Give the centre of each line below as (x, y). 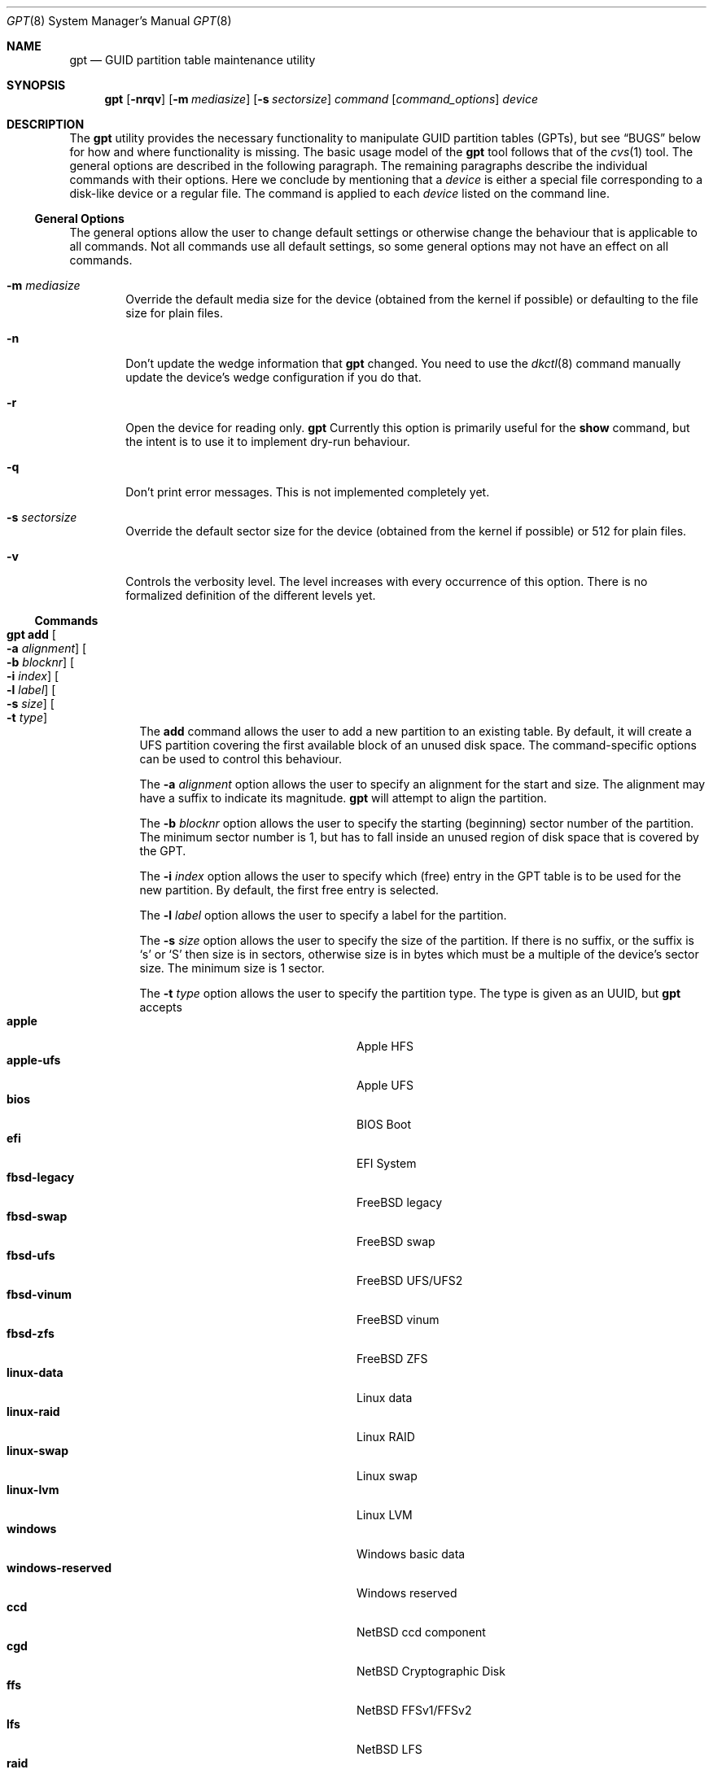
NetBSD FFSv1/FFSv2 (414, 1710)
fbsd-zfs (31, 1333)
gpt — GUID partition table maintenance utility (192, 60)
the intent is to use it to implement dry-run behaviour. (268, 441)
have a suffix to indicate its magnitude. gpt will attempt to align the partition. (343, 798)
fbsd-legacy (41, 1177)
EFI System (387, 1163)
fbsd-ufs (31, 1255)
